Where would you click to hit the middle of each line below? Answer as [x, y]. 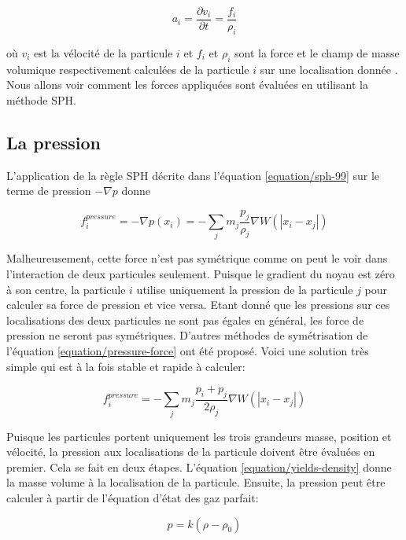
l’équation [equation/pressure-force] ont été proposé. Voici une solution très [188, 350]
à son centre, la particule [66, 289]
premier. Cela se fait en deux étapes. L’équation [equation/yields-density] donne [199, 467]
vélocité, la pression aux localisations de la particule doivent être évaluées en [191, 452]
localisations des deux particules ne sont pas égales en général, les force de [185, 320]
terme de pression [49, 191]
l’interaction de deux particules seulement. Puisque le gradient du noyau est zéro [201, 273]
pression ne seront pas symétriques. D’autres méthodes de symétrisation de [187, 335]
